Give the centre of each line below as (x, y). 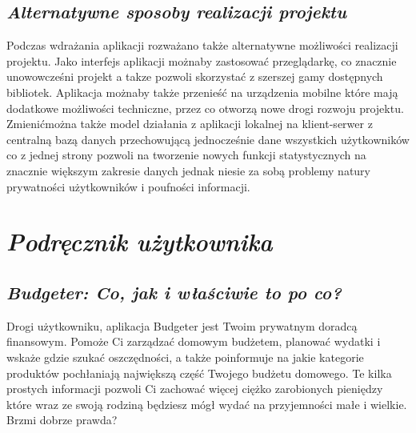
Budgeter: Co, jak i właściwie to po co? (174, 292)
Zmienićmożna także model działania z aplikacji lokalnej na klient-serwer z (190, 124)
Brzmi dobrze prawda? (62, 420)
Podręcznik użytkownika (140, 242)
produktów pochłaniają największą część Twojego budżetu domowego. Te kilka (199, 373)
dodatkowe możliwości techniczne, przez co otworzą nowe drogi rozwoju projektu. (205, 108)
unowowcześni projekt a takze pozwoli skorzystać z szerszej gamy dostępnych (195, 76)
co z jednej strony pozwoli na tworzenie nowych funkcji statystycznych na (186, 155)
